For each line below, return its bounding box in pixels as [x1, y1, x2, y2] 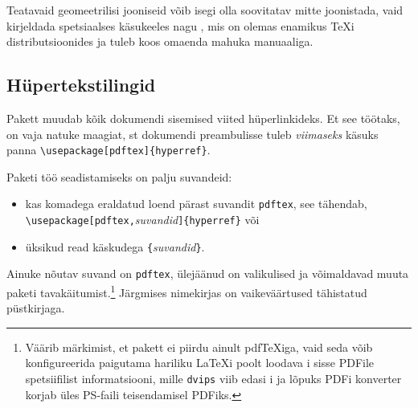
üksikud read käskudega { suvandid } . [25, 238, 205, 255]
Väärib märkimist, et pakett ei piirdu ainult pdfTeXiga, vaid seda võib [25, 338, 373, 355]
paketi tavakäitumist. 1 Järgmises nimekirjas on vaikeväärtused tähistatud [6, 282, 367, 300]
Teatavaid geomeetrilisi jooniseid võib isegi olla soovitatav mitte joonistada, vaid [6, 2, 404, 18]
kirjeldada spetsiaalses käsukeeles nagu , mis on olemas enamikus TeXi [6, 17, 354, 34]
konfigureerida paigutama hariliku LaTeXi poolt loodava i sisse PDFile [25, 354, 375, 371]
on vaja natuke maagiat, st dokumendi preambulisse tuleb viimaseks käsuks [6, 125, 379, 142]
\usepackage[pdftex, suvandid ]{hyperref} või [25, 211, 260, 228]
